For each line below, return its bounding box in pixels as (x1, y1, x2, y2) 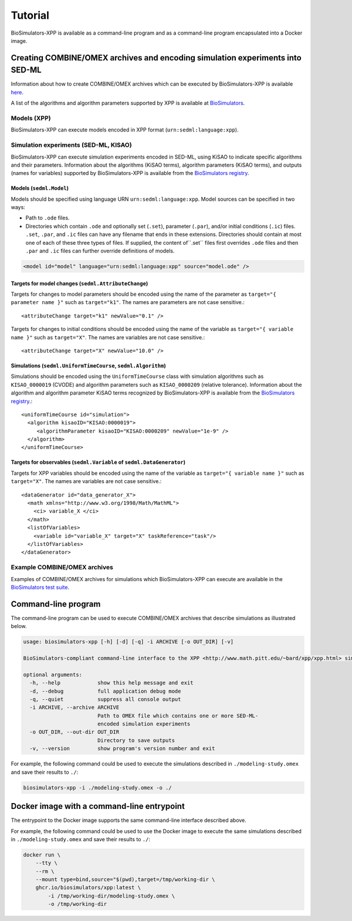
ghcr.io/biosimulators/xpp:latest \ (35, 884, 141, 891)
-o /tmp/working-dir (48, 901, 107, 907)
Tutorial (11, 9, 50, 22)
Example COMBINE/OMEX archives (11, 564, 114, 572)
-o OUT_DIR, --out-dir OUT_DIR (29, 728, 120, 736)
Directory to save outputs (97, 737, 175, 744)
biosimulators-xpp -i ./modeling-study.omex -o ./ (23, 784, 172, 791)
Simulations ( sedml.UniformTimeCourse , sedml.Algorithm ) (11, 362, 167, 369)
